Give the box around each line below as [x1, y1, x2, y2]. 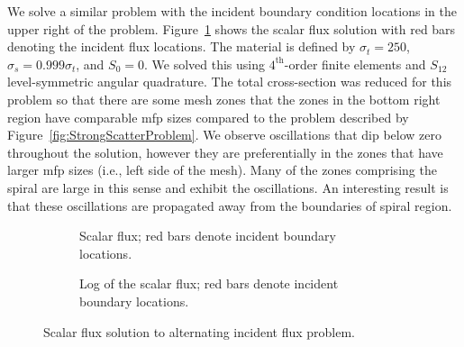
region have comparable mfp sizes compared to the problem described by [7, 107, 409, 126]
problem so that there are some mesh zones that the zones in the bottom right [7, 89, 441, 108]
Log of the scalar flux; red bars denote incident [79, 274, 339, 293]
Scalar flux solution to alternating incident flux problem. [43, 322, 355, 341]
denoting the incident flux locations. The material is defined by [7, 37, 356, 56]
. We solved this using [144, 54, 266, 73]
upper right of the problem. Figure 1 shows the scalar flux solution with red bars [7, 19, 456, 38]
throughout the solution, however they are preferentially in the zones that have [7, 142, 443, 161]
